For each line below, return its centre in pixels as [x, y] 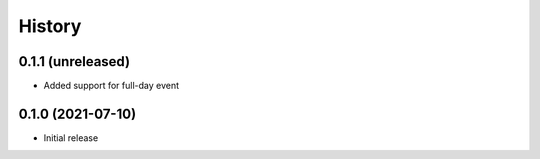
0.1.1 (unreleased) [74, 61]
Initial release [71, 137]
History [50, 26]
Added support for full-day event [111, 86]
